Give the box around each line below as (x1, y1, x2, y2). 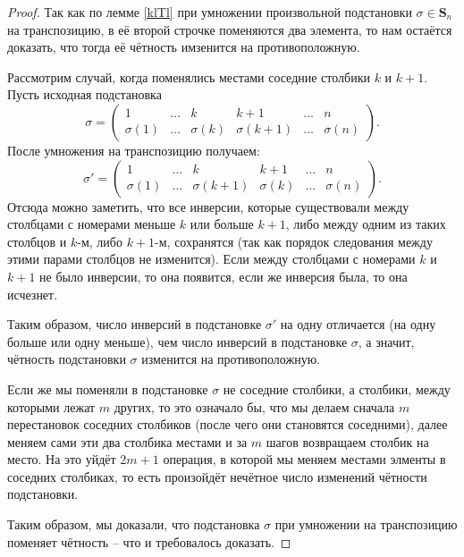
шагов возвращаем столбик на (266, 432, 429, 451)
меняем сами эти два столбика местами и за (7, 432, 248, 451)
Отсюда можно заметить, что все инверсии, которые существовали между (7, 197, 409, 215)
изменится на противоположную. (141, 350, 321, 368)
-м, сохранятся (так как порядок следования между (155, 232, 433, 250)
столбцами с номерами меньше (7, 215, 176, 233)
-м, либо (77, 232, 122, 250)
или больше (190, 215, 254, 233)
